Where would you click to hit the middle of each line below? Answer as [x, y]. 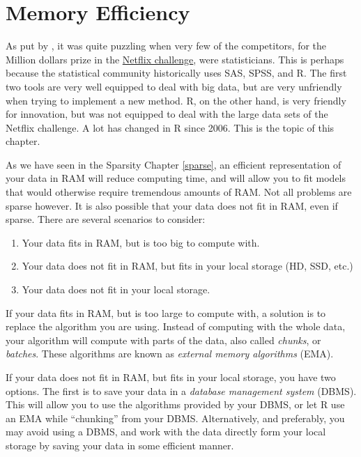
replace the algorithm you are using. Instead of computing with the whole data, [176, 326]
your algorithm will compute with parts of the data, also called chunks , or [163, 340]
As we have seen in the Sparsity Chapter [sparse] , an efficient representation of [174, 164]
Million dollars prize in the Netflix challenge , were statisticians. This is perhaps [175, 59]
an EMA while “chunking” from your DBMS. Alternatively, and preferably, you [175, 418]
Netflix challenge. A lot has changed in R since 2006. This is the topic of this [170, 127]
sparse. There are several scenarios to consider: [106, 219]
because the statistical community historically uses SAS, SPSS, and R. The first [176, 73]
